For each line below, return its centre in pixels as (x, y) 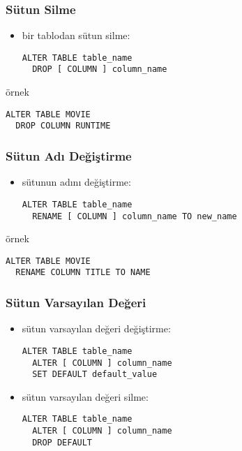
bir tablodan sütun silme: (76, 35)
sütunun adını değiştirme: (76, 182)
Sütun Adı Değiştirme (69, 155)
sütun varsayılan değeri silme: (85, 396)
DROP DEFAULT (62, 442)
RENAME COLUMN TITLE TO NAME (83, 273)
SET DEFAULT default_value (95, 375)
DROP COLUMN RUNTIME (63, 126)
